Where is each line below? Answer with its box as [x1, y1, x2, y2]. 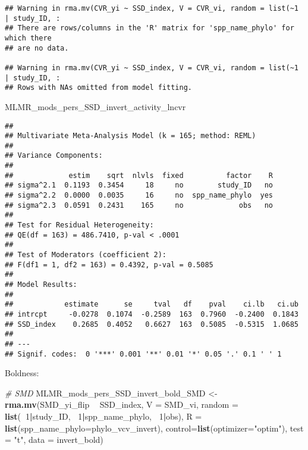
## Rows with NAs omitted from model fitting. [5, 83, 192, 92]
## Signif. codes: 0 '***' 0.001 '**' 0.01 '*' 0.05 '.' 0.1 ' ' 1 [5, 349, 282, 358]
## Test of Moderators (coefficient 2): [5, 251, 167, 260]
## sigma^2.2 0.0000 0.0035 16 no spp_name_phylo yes [5, 191, 274, 200]
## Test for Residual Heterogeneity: [5, 221, 154, 230]
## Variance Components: [5, 151, 103, 160]
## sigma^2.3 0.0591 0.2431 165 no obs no [5, 201, 274, 210]
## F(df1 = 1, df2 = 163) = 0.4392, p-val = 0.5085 [5, 260, 213, 269]
